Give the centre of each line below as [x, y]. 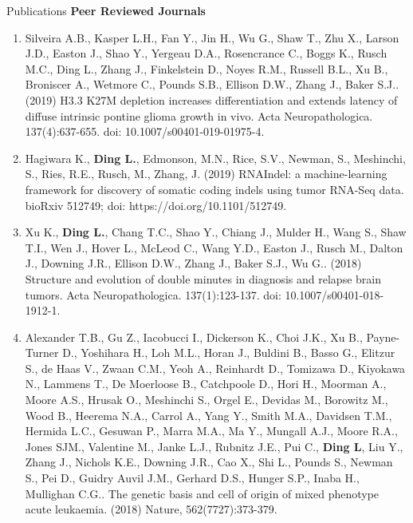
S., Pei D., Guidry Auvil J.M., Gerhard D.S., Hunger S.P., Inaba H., [192, 478]
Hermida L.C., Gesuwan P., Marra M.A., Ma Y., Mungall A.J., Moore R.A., [211, 431]
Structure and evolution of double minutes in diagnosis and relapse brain [203, 278]
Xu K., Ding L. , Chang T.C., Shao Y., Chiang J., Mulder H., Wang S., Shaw [216, 232]
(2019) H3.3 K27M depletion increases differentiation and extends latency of [211, 99]
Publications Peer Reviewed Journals [106, 10]
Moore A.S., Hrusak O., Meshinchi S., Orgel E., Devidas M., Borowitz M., [206, 400]
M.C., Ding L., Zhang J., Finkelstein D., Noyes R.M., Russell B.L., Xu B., [206, 68]
